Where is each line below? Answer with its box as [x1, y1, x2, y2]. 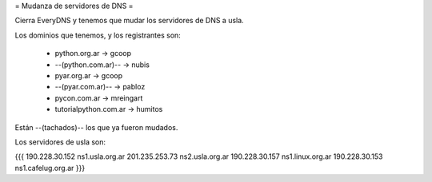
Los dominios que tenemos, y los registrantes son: [14, 30, 182, 40]
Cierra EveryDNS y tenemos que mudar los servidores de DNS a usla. [14, 16, 244, 26]
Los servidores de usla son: [14, 136, 106, 147]
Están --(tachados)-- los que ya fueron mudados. [14, 122, 178, 132]
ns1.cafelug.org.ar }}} [14, 163, 86, 172]
